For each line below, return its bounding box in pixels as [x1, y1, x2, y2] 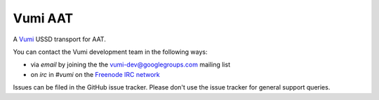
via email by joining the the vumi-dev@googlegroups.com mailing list [30, 60, 231, 69]
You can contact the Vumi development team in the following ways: [13, 48, 208, 56]
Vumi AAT [13, 10, 74, 26]
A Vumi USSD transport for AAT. [13, 35, 107, 43]
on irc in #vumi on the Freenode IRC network [30, 70, 161, 78]
